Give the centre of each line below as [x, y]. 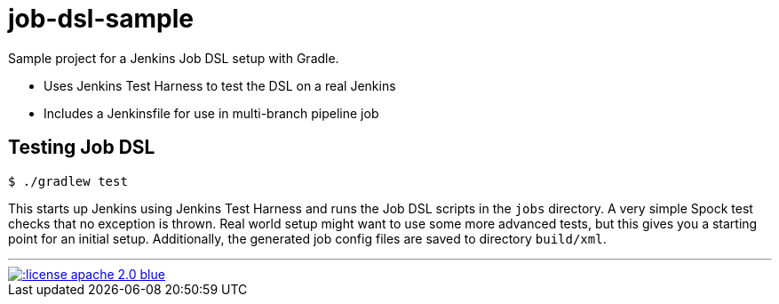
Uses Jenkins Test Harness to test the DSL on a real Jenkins [220, 85]
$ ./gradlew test [68, 181]
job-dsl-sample [101, 19]
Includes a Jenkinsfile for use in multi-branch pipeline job [211, 113]
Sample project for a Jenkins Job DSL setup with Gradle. [174, 58]
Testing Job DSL [82, 148]
